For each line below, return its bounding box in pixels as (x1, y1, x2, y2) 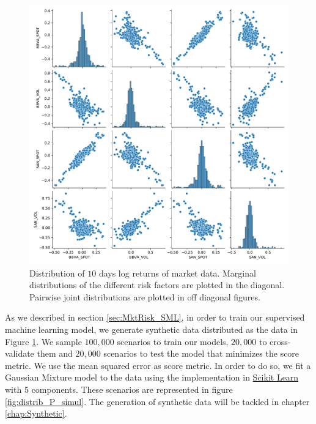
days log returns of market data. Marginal (98, 266, 256, 279)
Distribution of (29, 266, 85, 279)
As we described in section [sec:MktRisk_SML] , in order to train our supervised (5, 311, 305, 324)
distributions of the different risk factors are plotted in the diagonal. (29, 278, 285, 291)
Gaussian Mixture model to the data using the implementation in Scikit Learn (5, 371, 299, 384)
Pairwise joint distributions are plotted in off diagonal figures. (29, 290, 260, 303)
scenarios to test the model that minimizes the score (103, 347, 299, 360)
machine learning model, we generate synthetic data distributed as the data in (5, 322, 298, 335)
